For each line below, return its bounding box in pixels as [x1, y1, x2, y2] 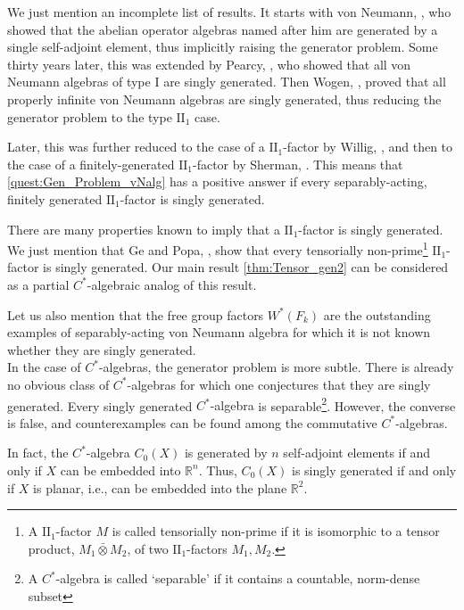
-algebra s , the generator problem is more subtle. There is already [98, 358, 454, 376]
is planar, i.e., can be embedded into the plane [33, 478, 287, 497]
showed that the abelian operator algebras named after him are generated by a [7, 20, 438, 38]
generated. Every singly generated [7, 396, 193, 415]
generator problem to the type [7, 107, 172, 126]
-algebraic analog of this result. [87, 275, 257, 293]
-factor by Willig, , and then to [283, 137, 453, 156]
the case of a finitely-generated [7, 154, 175, 173]
